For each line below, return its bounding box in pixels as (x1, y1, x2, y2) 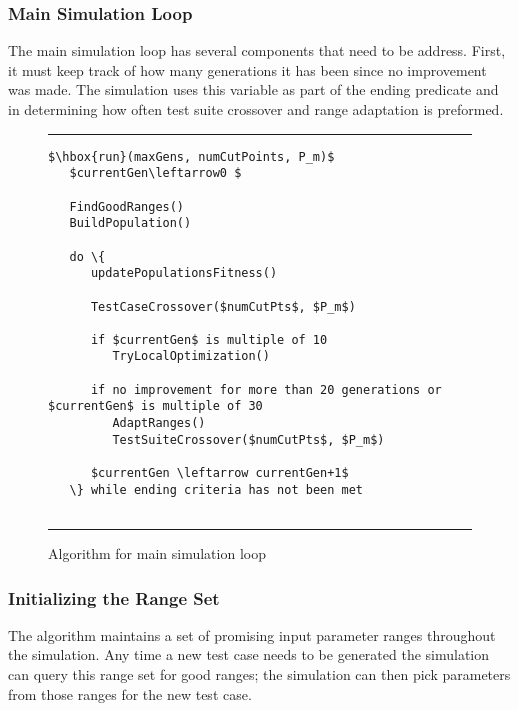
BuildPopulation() (69, 216, 192, 231)
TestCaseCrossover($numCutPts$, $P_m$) (90, 299, 356, 314)
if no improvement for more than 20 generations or (90, 382, 442, 397)
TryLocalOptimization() (112, 349, 270, 364)
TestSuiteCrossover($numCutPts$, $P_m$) (112, 432, 385, 447)
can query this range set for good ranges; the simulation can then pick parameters (8, 664, 511, 685)
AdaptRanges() (112, 416, 206, 431)
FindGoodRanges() (69, 199, 185, 214)
